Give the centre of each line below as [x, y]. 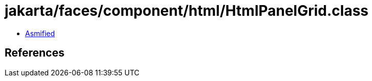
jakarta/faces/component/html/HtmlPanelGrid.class [187, 11]
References [35, 53]
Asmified [40, 33]
